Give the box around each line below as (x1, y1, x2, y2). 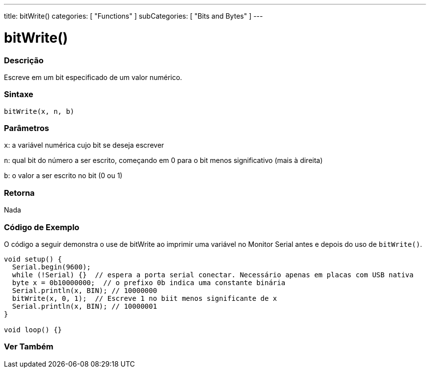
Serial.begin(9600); (12, 263, 91, 271)
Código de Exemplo (4, 222, 80, 232)
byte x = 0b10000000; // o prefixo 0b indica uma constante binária (12, 278, 286, 287)
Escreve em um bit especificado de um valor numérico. (4, 73, 182, 81)
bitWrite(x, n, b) (4, 107, 75, 115)
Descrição (4, 55, 44, 65)
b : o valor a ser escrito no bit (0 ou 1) (4, 171, 123, 180)
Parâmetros (4, 123, 49, 133)
